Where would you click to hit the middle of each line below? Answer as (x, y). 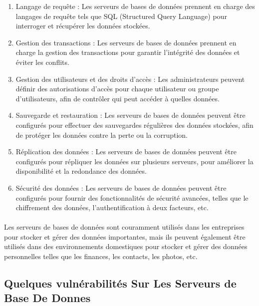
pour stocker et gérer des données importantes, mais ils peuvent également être (125, 236)
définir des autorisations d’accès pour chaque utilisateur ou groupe (117, 89)
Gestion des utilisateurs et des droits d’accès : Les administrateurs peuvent (130, 79)
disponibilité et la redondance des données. (81, 171)
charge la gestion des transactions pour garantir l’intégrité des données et (128, 52)
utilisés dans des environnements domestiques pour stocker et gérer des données (126, 246)
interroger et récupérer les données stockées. (83, 26)
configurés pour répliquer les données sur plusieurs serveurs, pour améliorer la (134, 161)
